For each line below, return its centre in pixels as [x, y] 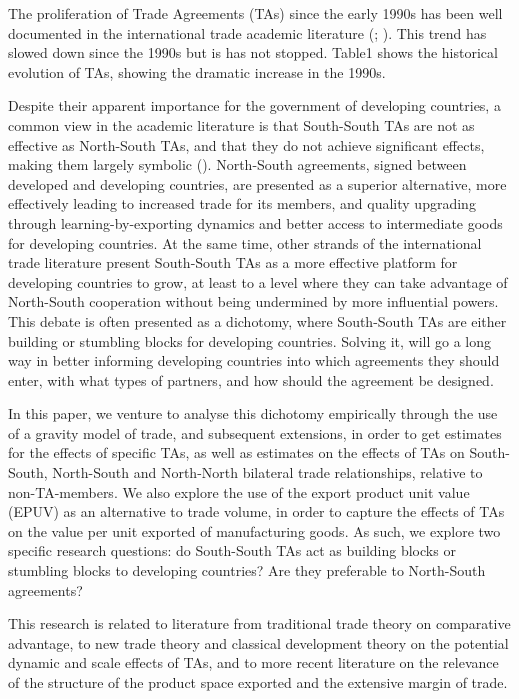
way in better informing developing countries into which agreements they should [254, 360]
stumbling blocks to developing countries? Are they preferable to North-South [247, 570]
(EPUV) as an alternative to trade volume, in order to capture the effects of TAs [256, 511]
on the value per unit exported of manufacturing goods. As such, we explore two [254, 530]
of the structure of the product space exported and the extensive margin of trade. [258, 682]
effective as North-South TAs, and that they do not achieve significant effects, [246, 144]
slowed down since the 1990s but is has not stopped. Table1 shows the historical [253, 52]
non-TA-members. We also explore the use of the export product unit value [239, 491]
